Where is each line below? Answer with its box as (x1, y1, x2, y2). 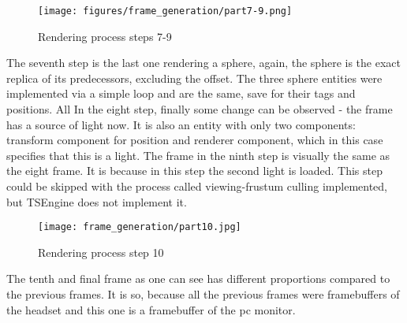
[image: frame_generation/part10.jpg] (38, 221, 241, 233)
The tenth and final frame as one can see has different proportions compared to (6, 270, 390, 287)
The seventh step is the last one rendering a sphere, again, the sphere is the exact (6, 54, 401, 71)
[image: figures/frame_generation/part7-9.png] (38, 6, 293, 17)
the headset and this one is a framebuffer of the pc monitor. (6, 301, 296, 317)
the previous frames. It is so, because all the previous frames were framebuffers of (6, 286, 400, 303)
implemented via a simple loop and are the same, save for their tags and (6, 85, 356, 102)
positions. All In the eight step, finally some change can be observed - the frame (6, 101, 393, 117)
